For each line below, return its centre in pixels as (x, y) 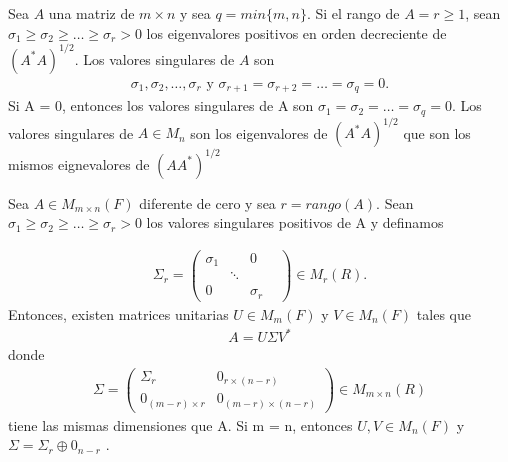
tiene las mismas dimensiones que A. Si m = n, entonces (180, 424)
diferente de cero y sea (207, 202)
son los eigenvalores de (259, 132)
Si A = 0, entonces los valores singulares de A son (161, 105)
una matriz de (91, 13)
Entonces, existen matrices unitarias (118, 313)
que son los (437, 132)
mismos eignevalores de (79, 163)
